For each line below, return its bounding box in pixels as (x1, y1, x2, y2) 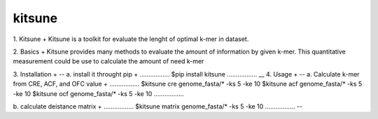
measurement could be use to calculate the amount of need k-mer (13, 57, 204, 65)
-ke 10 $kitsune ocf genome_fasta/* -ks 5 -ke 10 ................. (13, 89, 184, 97)
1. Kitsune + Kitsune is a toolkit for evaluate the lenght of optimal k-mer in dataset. (13, 35, 249, 43)
